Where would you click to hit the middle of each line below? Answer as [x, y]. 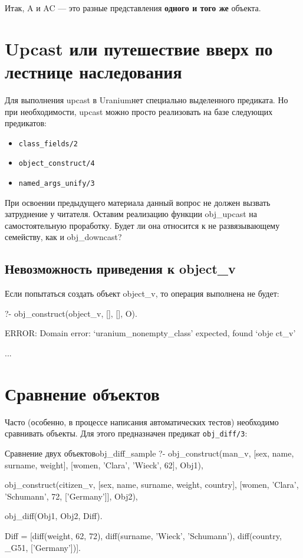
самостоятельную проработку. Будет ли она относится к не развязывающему [142, 225]
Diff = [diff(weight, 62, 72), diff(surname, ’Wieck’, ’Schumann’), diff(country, [143, 535]
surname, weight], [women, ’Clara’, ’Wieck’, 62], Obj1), [104, 465]
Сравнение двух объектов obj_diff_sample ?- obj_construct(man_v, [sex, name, [149, 453]
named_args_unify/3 [57, 183]
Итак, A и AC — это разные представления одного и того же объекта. [133, 8]
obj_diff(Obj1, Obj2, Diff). [54, 516]
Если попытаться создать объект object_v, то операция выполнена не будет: [142, 293]
